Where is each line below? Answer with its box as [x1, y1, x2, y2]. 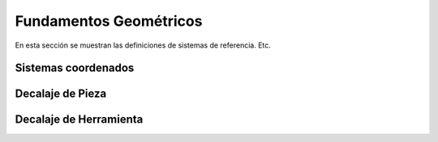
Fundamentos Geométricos [15, 12, 203, 30]
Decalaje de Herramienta [15, 113, 144, 127]
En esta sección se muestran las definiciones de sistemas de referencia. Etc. [15, 40, 272, 50]
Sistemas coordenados [15, 61, 135, 75]
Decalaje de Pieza [15, 87, 107, 101]
